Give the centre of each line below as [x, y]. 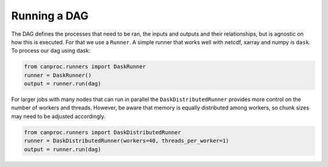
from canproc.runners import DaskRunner [85, 67]
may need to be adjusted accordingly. [58, 116]
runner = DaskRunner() [58, 75]
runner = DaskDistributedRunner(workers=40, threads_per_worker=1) [127, 141]
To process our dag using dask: [51, 51]
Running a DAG [50, 16]
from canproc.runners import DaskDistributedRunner [103, 132]
